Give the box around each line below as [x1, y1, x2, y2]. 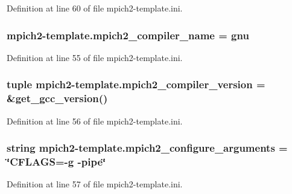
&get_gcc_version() [7, 91, 108, 106]
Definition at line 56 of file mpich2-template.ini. [7, 114, 183, 127]
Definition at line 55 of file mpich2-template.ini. [7, 51, 183, 63]
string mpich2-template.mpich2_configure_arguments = [7, 140, 288, 155]
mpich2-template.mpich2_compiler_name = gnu [7, 27, 249, 42]
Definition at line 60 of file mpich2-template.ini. [7, 2, 183, 14]
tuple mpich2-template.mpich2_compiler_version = [7, 77, 265, 92]
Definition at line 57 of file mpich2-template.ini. [7, 178, 183, 190]
